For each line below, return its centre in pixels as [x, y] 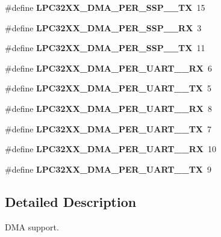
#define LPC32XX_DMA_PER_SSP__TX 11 [105, 48]
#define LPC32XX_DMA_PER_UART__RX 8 [108, 108]
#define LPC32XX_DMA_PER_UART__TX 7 [108, 128]
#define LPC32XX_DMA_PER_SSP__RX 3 [103, 27]
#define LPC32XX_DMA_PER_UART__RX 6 [108, 68]
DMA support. [32, 226]
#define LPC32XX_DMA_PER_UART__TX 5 [108, 88]
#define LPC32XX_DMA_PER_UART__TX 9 [108, 169]
